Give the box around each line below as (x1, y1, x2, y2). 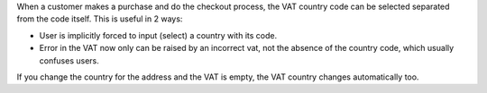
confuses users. (39, 55, 99, 66)
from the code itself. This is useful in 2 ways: (16, 13, 183, 24)
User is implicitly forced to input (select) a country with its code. (39, 30, 278, 40)
